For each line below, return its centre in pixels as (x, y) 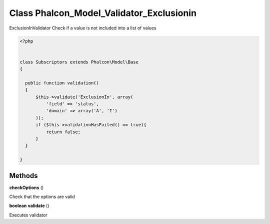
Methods (23, 175)
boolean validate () (29, 206)
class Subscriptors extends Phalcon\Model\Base (79, 62)
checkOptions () (26, 188)
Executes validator (28, 215)
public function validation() (62, 83)
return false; (63, 132)
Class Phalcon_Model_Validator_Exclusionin (103, 13)
